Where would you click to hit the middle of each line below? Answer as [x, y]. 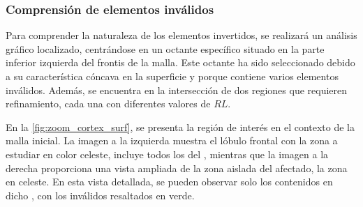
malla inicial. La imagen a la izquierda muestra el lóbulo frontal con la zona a [172, 140]
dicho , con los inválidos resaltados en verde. [100, 195]
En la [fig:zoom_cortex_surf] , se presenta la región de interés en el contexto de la [180, 127]
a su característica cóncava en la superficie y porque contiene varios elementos [172, 76]
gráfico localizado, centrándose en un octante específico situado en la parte [165, 48]
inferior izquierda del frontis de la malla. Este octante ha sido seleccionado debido [180, 62]
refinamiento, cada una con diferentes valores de [108, 103]
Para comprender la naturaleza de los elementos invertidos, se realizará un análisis [181, 35]
